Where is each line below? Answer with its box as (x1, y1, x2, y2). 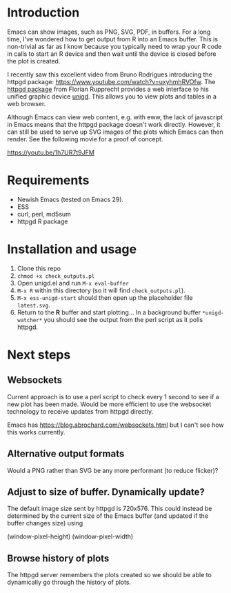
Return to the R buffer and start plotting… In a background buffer (17, 308, 201, 316)
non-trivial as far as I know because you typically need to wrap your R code (7, 42, 222, 50)
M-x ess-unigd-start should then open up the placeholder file (17, 293, 193, 301)
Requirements (7, 172, 90, 188)
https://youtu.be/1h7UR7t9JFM (7, 148, 94, 157)
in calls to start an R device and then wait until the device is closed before (7, 50, 217, 58)
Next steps (7, 347, 71, 363)
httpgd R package (17, 217, 68, 225)
